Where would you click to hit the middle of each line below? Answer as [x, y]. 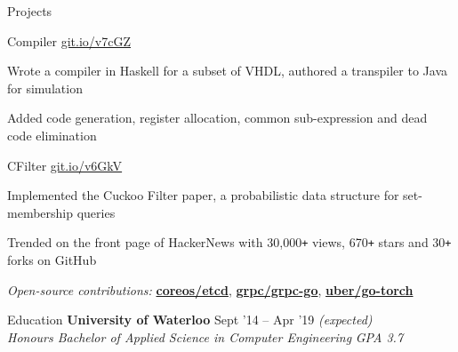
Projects [30, 11]
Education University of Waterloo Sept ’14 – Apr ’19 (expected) [190, 320]
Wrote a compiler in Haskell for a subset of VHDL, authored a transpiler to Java [228, 71]
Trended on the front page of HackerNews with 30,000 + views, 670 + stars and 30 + [229, 242]
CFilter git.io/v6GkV [65, 165]
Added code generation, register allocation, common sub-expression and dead [217, 118]
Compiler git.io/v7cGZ [69, 40]
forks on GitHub [52, 260]
